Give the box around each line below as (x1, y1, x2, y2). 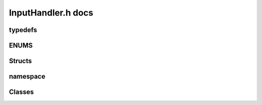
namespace (9, 72, 46, 81)
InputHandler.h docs (9, 7, 94, 18)
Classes (9, 88, 34, 96)
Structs (9, 57, 32, 65)
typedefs (9, 26, 37, 34)
